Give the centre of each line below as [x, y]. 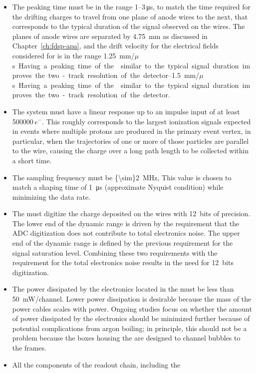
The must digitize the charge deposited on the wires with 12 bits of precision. [131, 213]
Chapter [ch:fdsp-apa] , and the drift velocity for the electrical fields [115, 46]
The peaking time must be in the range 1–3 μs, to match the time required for [131, 6]
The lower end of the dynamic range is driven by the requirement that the [126, 223]
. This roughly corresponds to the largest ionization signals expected [146, 121]
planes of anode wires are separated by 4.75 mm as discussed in [110, 36]
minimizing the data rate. [51, 196]
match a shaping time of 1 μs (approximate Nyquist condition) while [118, 187]
